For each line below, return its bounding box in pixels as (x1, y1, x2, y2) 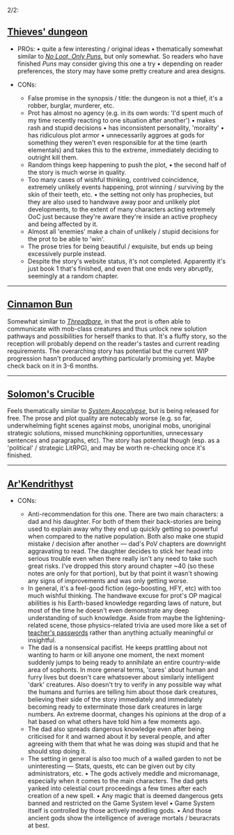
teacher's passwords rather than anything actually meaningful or (27, 629, 214, 637)
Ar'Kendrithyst (7, 478, 74, 490)
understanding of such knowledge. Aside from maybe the (27, 614, 194, 622)
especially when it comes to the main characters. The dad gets (27, 777, 208, 785)
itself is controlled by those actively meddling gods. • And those (27, 806, 212, 815)
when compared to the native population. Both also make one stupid (27, 532, 224, 541)
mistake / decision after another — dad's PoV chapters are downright (27, 540, 226, 548)
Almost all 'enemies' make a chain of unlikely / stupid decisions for (27, 227, 219, 236)
